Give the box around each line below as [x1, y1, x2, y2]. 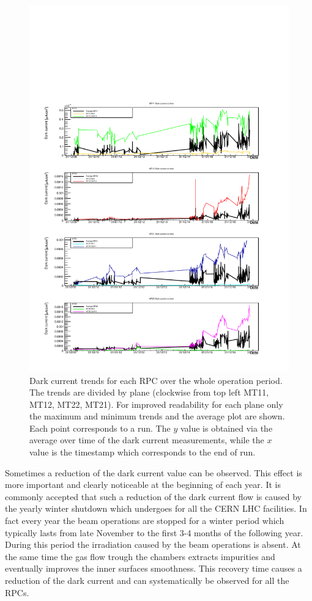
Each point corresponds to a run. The [29, 421, 171, 434]
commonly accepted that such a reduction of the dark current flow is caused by [5, 490, 302, 503]
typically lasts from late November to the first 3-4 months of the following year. [5, 526, 303, 539]
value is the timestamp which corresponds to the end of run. [29, 446, 256, 459]
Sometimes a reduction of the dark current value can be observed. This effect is [5, 466, 302, 479]
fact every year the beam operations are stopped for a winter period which [5, 514, 284, 527]
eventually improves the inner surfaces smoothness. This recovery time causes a [5, 562, 302, 575]
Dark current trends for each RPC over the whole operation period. [29, 374, 283, 386]
